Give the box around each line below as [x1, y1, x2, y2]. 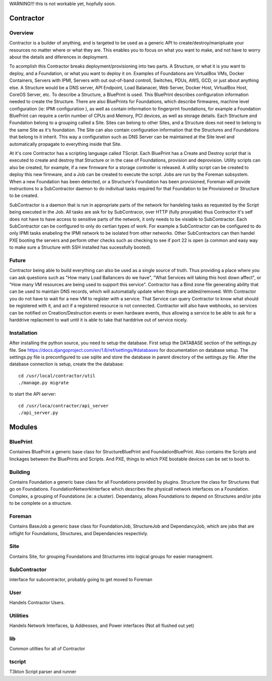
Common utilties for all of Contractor [9, 646, 86, 652]
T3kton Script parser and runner [9, 669, 77, 675]
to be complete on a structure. [9, 500, 73, 506]
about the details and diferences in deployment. [9, 54, 109, 60]
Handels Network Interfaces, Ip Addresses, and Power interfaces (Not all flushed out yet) [9, 622, 194, 628]
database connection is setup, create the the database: [9, 361, 124, 367]
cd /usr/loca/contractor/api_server [18, 403, 109, 408]
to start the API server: [9, 391, 56, 397]
